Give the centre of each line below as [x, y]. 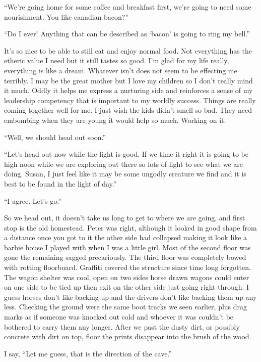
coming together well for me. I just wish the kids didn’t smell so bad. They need [128, 110]
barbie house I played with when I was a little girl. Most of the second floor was [127, 247]
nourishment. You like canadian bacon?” [67, 16]
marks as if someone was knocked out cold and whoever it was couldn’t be [119, 317]
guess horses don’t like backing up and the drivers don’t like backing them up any [130, 297]
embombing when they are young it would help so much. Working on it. [115, 120]
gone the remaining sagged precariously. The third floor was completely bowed [125, 257]
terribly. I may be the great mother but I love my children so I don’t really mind [128, 80]
